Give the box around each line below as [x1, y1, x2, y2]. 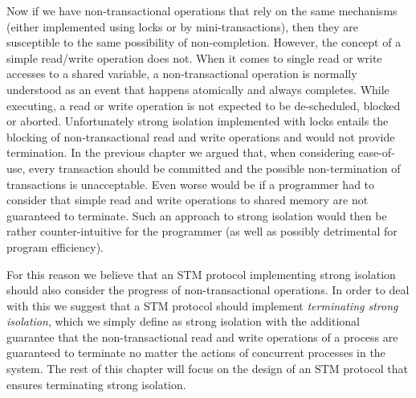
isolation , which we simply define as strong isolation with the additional [6, 313, 360, 330]
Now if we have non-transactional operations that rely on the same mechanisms [6, 2, 398, 18]
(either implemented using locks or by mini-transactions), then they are [6, 18, 358, 35]
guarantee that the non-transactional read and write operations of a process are [6, 328, 398, 345]
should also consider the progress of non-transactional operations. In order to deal [6, 281, 410, 298]
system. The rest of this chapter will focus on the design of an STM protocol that [6, 360, 408, 377]
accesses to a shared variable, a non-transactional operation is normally [6, 65, 357, 82]
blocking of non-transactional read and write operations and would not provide [6, 128, 395, 145]
